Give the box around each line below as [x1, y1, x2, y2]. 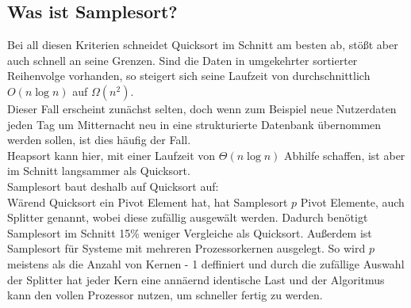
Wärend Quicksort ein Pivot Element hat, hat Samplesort [7, 193, 288, 210]
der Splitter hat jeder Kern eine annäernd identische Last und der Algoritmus [7, 271, 385, 287]
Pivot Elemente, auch [300, 193, 405, 210]
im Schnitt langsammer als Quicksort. [7, 162, 190, 179]
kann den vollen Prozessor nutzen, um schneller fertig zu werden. [7, 287, 323, 303]
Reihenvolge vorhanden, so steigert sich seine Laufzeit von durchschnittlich [7, 67, 371, 84]
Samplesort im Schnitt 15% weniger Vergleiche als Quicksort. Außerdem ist [7, 224, 372, 241]
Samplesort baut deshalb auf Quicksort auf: [7, 177, 219, 194]
